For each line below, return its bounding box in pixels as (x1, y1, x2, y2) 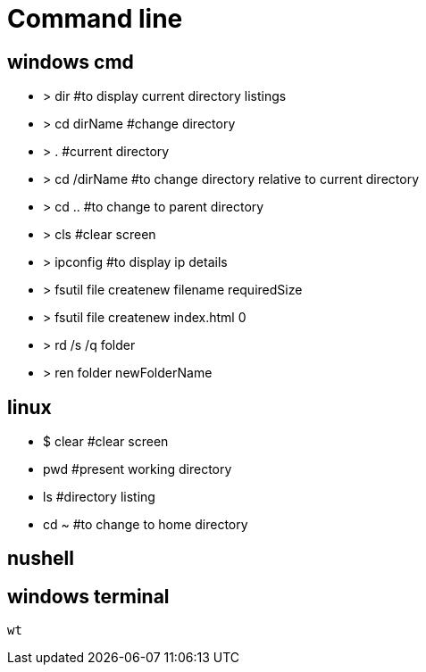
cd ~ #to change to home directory (43, 517, 248, 533)
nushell (7, 547, 74, 570)
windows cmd (7, 50, 134, 73)
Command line (7, 4, 183, 34)
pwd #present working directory (43, 461, 232, 477)
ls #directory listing (43, 489, 155, 505)
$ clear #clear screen (43, 434, 169, 450)
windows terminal (7, 585, 170, 608)
